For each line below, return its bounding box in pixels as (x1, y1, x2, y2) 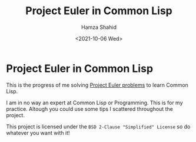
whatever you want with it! (6, 129, 70, 136)
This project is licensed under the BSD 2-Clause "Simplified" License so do (6, 123, 191, 130)
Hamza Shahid (81, 24, 117, 31)
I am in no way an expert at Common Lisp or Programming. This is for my (6, 99, 184, 106)
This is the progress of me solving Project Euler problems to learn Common (6, 81, 188, 88)
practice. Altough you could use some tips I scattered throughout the (6, 105, 174, 113)
